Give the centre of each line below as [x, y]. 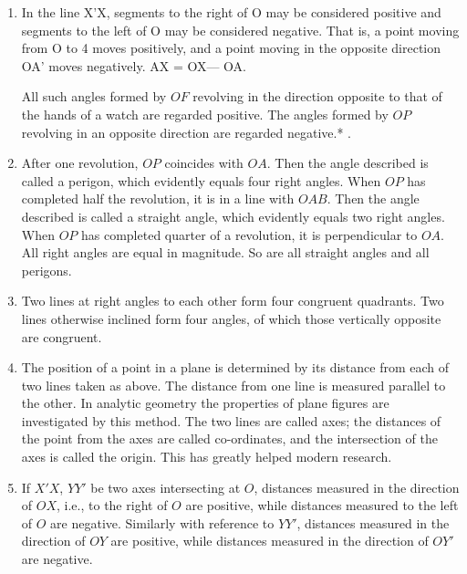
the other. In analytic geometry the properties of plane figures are [205, 403]
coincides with [204, 163]
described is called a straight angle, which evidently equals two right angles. [233, 216]
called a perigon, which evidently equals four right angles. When [201, 180]
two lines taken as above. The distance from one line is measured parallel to [233, 385]
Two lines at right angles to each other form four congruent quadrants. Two [233, 301]
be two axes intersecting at [166, 487]
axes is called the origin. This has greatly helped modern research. [207, 457]
